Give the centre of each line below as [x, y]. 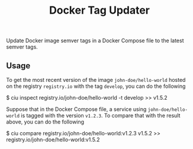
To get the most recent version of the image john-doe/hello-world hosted [96, 80]
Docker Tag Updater [99, 10]
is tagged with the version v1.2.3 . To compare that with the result [100, 115]
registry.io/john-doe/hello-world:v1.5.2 [53, 140]
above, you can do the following [45, 122]
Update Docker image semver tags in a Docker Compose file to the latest [95, 41]
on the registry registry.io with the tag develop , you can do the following [96, 86]
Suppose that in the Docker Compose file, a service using [76, 109]
